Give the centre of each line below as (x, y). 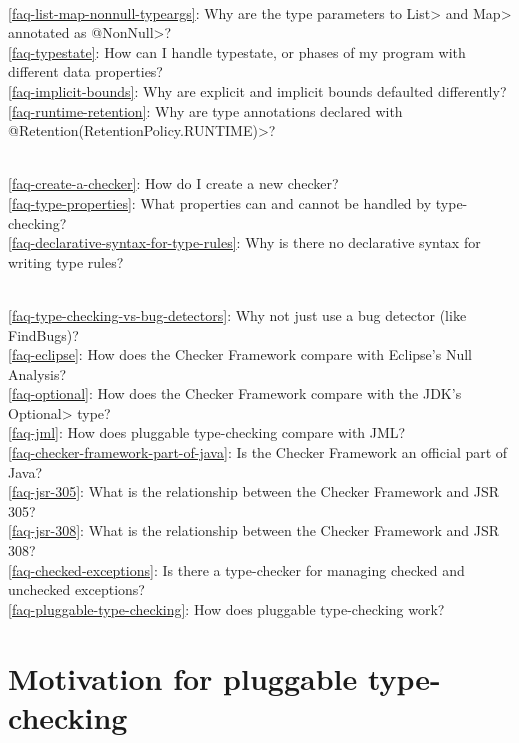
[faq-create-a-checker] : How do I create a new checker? (173, 183)
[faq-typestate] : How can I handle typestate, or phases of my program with (237, 51)
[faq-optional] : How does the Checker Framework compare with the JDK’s (235, 393)
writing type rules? (66, 261)
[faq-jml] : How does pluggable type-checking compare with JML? (207, 432)
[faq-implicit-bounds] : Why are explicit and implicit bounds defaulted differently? (257, 90)
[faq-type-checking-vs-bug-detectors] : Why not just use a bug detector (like (237, 314)
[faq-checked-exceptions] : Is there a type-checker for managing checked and (236, 569)
